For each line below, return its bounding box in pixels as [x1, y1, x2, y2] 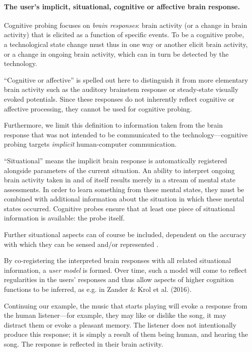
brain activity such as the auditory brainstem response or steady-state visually [4, 84, 239, 94]
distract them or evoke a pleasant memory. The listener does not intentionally [4, 319, 236, 330]
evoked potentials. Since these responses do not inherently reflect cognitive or [4, 93, 235, 104]
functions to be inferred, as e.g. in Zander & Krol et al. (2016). [4, 284, 192, 294]
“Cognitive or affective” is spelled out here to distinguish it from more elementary [4, 74, 248, 85]
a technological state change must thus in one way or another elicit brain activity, [4, 39, 248, 49]
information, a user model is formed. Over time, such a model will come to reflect [4, 264, 247, 275]
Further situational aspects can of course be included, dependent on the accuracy [4, 229, 246, 240]
